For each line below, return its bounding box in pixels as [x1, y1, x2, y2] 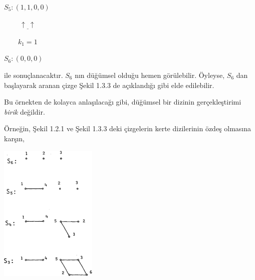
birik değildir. [4, 106, 45, 117]
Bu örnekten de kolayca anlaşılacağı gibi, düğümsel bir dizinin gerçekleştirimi [4, 97, 241, 107]
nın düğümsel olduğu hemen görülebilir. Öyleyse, [75, 70, 225, 80]
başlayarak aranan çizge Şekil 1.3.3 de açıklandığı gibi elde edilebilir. [4, 79, 214, 90]
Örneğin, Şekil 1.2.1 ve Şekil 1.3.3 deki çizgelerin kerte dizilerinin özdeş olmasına [4, 123, 251, 134]
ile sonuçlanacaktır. [4, 70, 63, 80]
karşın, [4, 133, 25, 143]
